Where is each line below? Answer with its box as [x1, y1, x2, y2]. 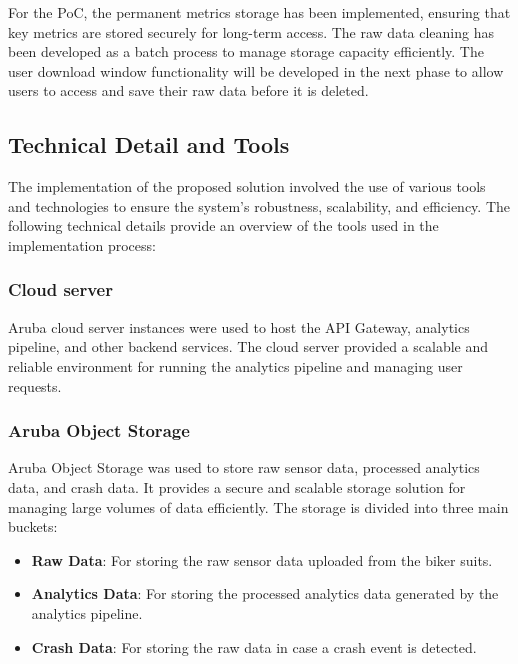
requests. [8, 375, 62, 396]
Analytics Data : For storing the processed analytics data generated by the [31, 583, 499, 604]
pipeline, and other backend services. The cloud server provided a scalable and [8, 336, 489, 357]
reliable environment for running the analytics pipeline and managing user [8, 355, 463, 376]
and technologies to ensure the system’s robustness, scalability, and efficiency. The [8, 195, 511, 216]
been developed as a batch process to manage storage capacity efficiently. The [8, 41, 484, 62]
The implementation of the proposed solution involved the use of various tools [8, 176, 486, 197]
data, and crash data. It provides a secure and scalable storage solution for [8, 476, 466, 497]
